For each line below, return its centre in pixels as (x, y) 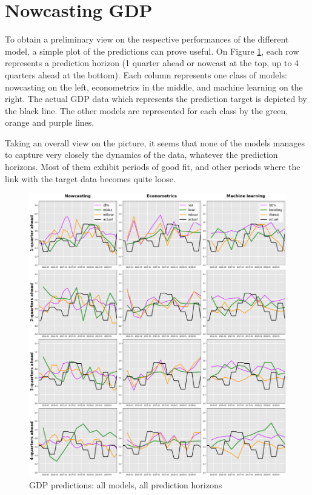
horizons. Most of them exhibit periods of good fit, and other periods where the (153, 167)
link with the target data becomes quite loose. (90, 178)
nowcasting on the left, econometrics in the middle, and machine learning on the (154, 87)
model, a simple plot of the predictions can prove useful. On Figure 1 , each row (152, 51)
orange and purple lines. (50, 122)
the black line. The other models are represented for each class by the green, (147, 110)
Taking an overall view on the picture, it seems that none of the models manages (155, 142)
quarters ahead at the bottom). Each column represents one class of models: (146, 74)
